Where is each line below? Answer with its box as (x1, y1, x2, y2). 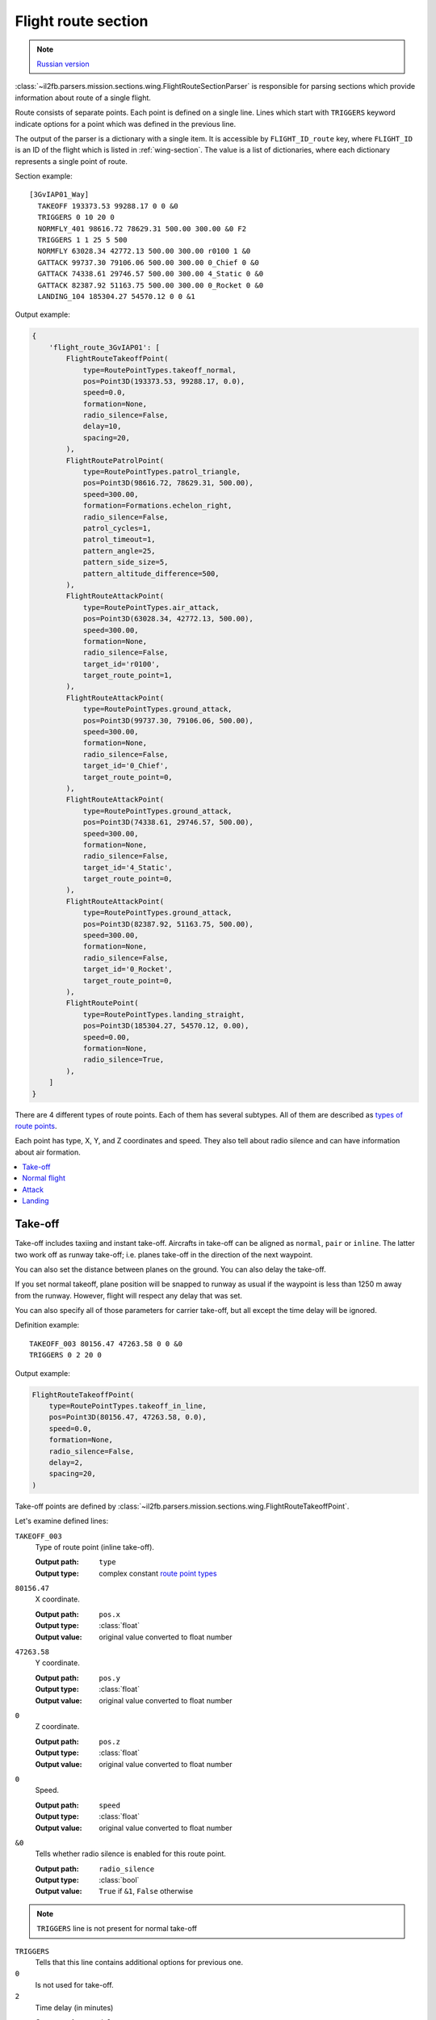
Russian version (36, 59, 90, 69)
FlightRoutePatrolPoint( (65, 456, 165, 465)
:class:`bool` (99, 1875, 140, 1885)
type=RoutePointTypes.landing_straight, (82, 1010, 245, 1019)
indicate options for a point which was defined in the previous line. (15, 119, 237, 128)
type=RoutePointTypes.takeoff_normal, (82, 365, 237, 375)
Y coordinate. (35, 1658, 80, 1668)
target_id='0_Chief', (82, 761, 169, 771)
